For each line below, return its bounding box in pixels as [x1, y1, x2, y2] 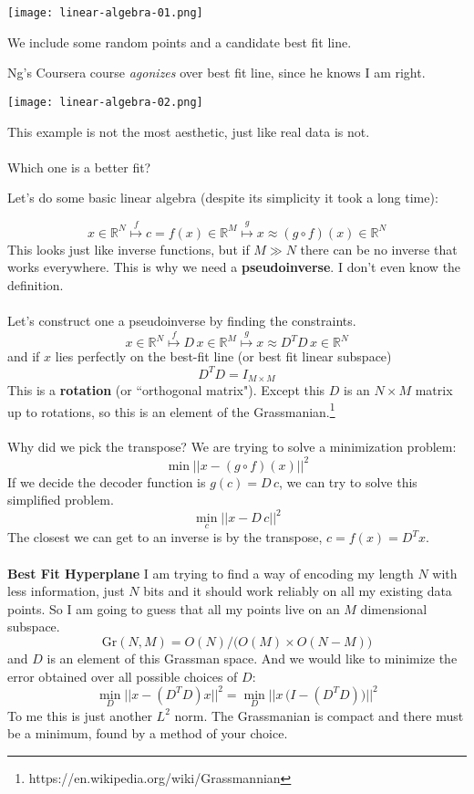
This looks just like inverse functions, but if [7, 239, 250, 258]
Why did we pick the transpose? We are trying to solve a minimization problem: [7, 437, 457, 456]
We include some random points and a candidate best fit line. [7, 32, 352, 51]
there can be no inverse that [300, 239, 458, 258]
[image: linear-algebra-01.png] [7, 6, 203, 19]
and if [7, 347, 40, 366]
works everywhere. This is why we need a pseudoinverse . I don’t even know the [7, 257, 461, 277]
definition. [7, 275, 64, 294]
